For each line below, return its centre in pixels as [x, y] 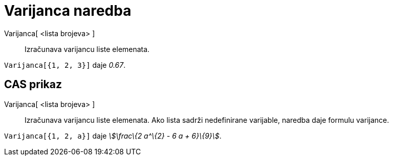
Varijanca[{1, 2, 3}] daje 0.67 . [65, 65]
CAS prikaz [33, 85]
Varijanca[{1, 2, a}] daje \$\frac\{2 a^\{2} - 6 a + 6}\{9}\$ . [113, 136]
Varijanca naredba [68, 11]
